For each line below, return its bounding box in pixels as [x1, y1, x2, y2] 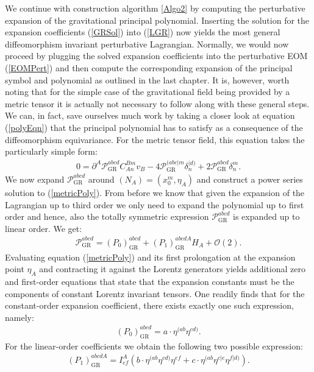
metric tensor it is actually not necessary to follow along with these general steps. [5, 97, 310, 110]
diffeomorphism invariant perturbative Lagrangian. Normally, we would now [5, 37, 289, 50]
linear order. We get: [5, 222, 82, 234]
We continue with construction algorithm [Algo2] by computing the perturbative [5, 2, 305, 14]
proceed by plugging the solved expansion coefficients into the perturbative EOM [5, 49, 308, 62]
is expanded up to [233, 210, 300, 223]
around [88, 172, 115, 185]
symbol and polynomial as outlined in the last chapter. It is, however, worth [5, 73, 290, 86]
